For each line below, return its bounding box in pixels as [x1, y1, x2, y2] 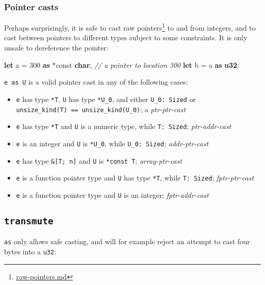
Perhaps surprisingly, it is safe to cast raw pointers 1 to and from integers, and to [4, 21, 256, 33]
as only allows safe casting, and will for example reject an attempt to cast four [4, 236, 250, 247]
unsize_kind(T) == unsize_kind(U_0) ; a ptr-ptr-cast [16, 103, 186, 114]
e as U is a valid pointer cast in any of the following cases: [4, 76, 188, 87]
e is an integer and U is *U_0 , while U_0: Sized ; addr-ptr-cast [16, 138, 208, 148]
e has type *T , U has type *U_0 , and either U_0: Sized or [16, 93, 196, 104]
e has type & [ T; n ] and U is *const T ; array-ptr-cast [16, 155, 182, 166]
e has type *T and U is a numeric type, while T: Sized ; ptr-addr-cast [16, 121, 231, 132]
